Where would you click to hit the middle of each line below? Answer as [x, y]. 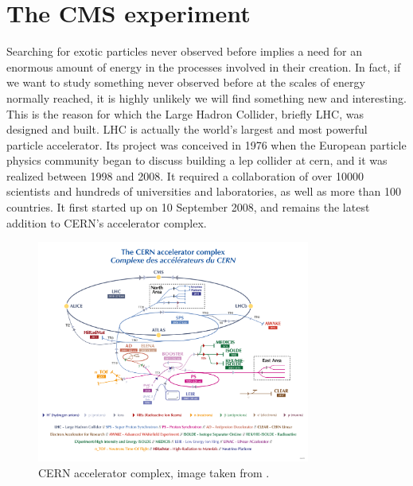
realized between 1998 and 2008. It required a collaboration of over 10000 [185, 175]
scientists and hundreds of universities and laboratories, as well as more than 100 [204, 191]
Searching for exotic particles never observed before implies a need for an [184, 51]
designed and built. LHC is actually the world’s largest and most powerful [187, 129]
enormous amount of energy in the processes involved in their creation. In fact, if [204, 66]
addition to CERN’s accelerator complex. [107, 222]
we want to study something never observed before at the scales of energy [186, 82]
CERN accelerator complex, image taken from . [154, 472]
